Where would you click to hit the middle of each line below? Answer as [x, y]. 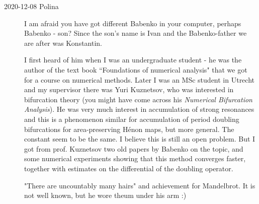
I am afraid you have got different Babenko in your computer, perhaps [133, 23]
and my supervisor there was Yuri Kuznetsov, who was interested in [129, 89]
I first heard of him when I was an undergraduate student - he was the [133, 60]
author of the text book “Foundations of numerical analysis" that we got [136, 69]
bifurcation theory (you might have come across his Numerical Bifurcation [138, 99]
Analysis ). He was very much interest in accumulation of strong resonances [139, 109]
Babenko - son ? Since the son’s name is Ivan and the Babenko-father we [136, 33]
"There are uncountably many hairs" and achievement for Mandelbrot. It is [140, 185]
